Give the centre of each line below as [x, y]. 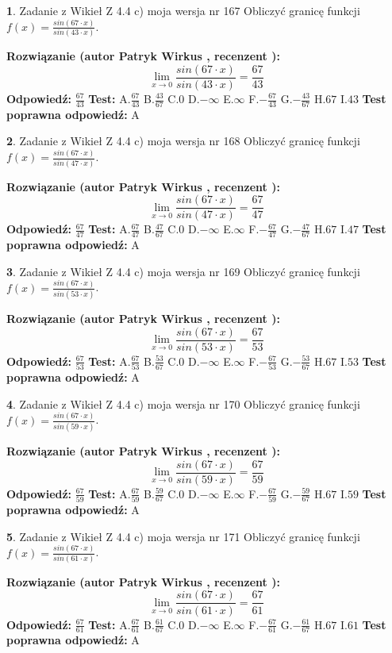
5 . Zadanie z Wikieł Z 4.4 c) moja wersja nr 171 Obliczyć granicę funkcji [183, 536]
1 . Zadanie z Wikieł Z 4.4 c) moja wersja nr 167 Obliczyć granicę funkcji [183, 10]
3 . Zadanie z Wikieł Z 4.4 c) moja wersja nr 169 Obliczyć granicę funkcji [183, 271]
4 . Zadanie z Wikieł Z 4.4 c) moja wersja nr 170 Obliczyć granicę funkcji [183, 403]
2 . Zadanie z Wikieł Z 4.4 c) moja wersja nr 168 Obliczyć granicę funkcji [183, 141]
